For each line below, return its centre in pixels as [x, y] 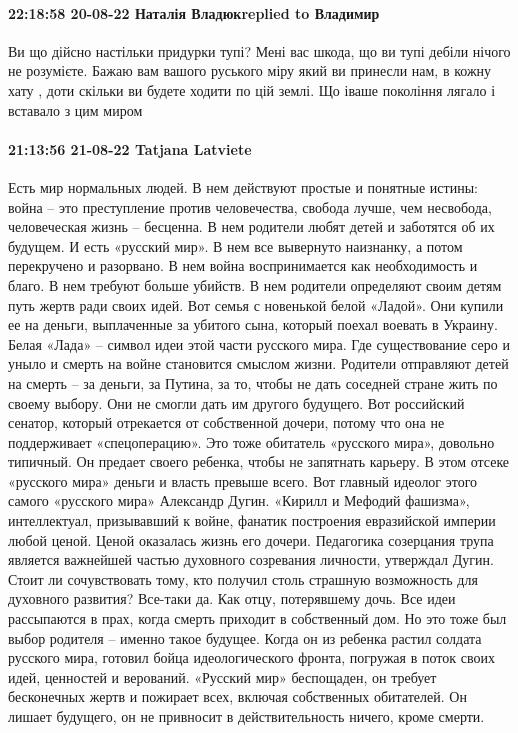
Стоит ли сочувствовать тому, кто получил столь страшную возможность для [243, 578]
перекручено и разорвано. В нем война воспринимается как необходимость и [243, 265]
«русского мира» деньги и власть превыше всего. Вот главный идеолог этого [243, 480]
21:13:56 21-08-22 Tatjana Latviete [130, 148]
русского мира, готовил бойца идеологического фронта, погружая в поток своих [251, 657]
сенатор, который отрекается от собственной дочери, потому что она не [226, 422]
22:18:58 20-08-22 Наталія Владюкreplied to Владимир [194, 12]
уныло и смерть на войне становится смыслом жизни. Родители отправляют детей [258, 363]
